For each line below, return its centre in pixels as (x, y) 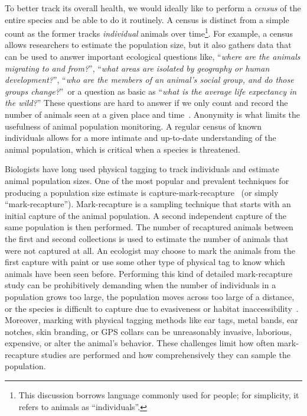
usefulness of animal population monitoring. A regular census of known (133, 126)
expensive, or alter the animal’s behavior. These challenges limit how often (140, 343)
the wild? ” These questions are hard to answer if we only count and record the (146, 103)
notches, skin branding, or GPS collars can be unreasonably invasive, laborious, (148, 331)
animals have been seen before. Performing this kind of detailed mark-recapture (149, 273)
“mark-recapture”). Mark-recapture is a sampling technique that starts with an (148, 204)
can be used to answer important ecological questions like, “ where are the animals (153, 57)
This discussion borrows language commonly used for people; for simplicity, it (159, 395)
